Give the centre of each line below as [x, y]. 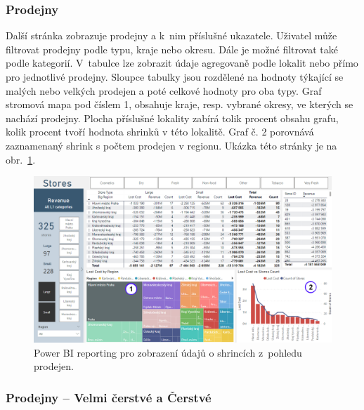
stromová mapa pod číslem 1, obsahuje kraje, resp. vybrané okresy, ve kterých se [180, 104]
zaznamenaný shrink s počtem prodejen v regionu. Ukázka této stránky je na [171, 145]
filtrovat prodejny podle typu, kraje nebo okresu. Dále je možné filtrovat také [172, 49]
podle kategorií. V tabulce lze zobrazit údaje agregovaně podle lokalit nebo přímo [182, 63]
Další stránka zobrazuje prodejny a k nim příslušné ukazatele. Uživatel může [171, 35]
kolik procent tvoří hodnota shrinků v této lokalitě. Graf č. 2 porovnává [160, 132]
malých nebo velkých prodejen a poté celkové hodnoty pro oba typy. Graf [164, 90]
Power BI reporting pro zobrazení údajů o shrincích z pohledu [168, 352]
